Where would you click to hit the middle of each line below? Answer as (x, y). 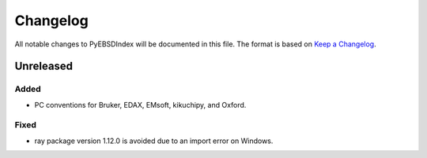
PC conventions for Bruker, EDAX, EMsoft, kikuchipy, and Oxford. (140, 105)
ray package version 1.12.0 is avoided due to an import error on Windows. (154, 141)
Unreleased (44, 66)
